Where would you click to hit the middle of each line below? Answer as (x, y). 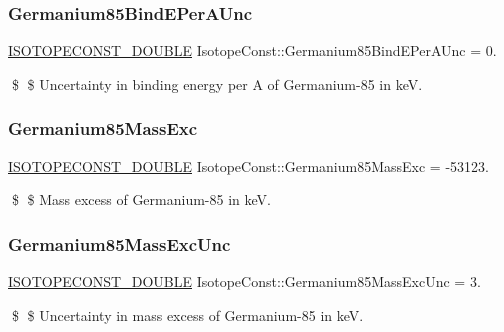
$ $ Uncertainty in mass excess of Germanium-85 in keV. (187, 314)
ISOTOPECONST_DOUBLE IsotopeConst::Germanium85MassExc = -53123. (248, 165)
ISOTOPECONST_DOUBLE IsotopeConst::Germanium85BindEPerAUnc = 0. (252, 50)
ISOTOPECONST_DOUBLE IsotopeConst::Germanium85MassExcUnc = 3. (244, 281)
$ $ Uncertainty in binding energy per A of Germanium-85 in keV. (217, 83)
